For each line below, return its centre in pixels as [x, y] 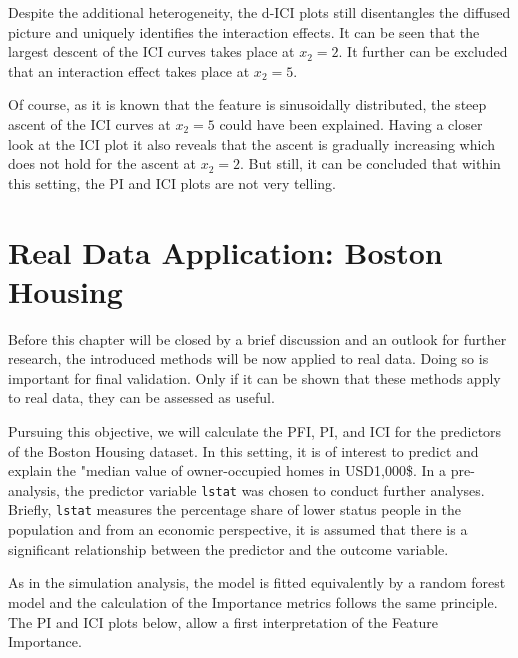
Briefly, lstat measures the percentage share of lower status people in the [235, 509]
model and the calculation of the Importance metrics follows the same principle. [253, 601]
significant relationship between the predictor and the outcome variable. [228, 548]
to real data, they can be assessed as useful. [141, 397]
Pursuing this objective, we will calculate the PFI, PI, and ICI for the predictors [255, 431]
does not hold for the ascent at [102, 163]
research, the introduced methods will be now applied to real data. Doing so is [248, 358]
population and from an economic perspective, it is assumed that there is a [238, 529]
